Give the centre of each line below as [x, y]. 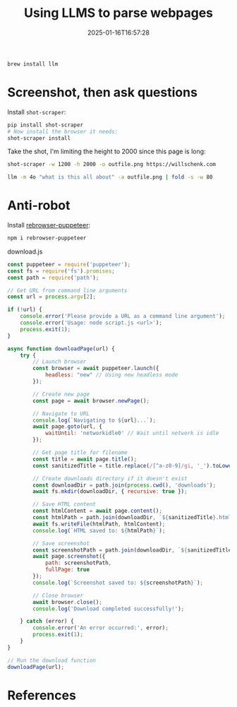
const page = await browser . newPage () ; [91, 400]
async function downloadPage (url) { [61, 349]
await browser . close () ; [67, 602]
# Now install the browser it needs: [63, 131]
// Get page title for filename [80, 453]
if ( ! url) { [25, 310]
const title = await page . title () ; [85, 459]
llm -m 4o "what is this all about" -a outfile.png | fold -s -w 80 [110, 177]
